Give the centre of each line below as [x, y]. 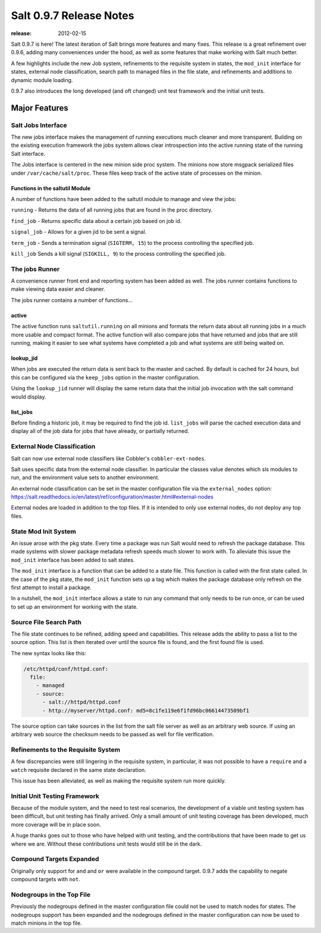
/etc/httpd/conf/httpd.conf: [66, 669]
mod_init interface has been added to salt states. [73, 560]
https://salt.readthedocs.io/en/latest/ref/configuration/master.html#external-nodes [112, 497]
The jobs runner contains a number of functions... [72, 300]
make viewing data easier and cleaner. [58, 289]
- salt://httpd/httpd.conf [82, 702]
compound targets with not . [45, 879]
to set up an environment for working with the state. [74, 607]
